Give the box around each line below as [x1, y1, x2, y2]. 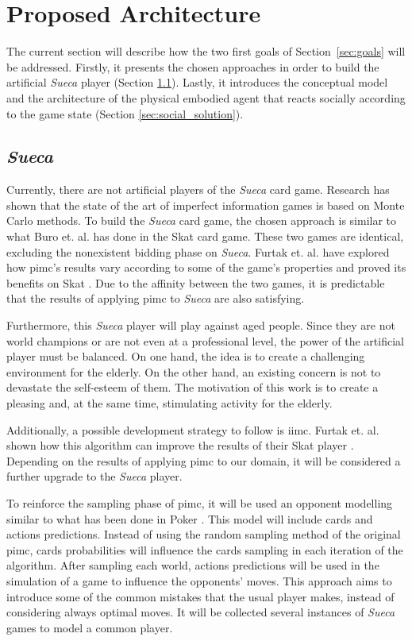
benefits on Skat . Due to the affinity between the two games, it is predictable [6, 274, 385, 291]
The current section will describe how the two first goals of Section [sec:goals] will [6, 43, 406, 60]
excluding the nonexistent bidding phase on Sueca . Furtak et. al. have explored [6, 243, 390, 260]
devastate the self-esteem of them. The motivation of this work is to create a [6, 379, 379, 396]
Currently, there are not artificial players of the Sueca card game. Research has [6, 181, 390, 198]
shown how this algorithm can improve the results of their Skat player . [6, 437, 354, 454]
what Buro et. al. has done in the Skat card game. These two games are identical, [6, 228, 404, 245]
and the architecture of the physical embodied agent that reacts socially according [6, 89, 406, 106]
